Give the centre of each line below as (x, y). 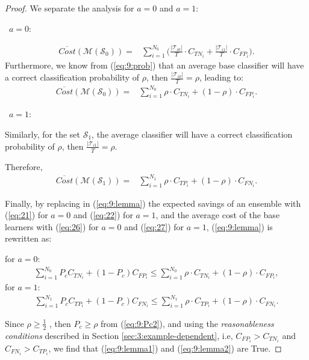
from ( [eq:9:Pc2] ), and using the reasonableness (187, 323)
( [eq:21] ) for (27, 215)
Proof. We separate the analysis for (70, 8)
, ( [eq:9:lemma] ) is (239, 226)
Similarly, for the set (43, 134)
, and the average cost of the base (218, 215)
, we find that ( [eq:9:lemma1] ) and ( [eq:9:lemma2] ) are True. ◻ (165, 348)
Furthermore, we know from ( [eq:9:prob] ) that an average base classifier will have (154, 65)
